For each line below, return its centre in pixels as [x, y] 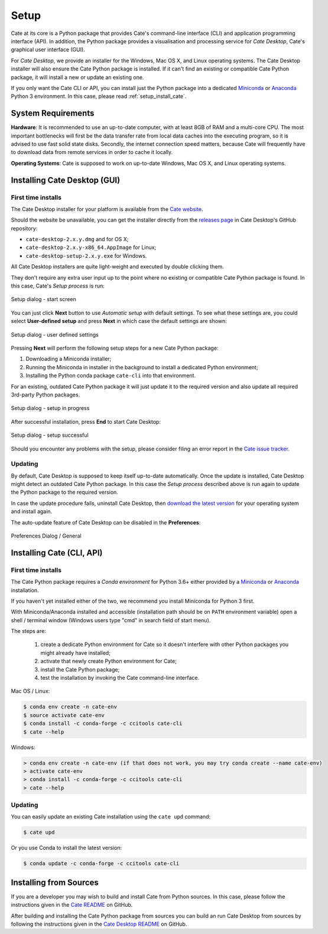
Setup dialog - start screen [43, 299]
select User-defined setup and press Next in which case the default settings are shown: [119, 321]
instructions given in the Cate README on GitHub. [72, 905]
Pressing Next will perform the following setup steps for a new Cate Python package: [115, 348]
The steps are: [29, 631]
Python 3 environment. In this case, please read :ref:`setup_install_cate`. [99, 96]
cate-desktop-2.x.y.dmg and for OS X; [77, 239]
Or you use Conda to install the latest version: [66, 848]
